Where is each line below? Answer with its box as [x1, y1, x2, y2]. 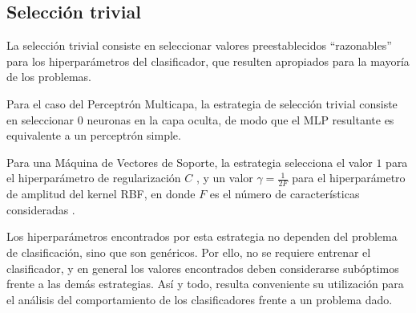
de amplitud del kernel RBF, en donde [6, 185, 196, 202]
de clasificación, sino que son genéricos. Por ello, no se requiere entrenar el [6, 243, 371, 260]
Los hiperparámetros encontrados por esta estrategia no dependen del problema [6, 228, 398, 245]
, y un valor [196, 169, 253, 186]
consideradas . [6, 201, 75, 217]
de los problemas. [6, 68, 91, 85]
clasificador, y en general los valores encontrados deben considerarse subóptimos [6, 259, 399, 276]
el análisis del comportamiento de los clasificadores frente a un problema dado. [6, 291, 393, 307]
